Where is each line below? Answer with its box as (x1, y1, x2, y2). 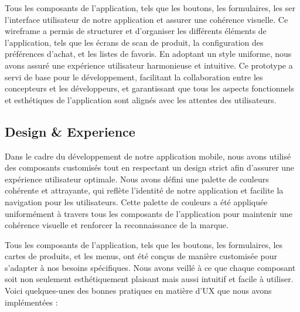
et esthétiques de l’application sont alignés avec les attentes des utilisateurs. (5, 93, 277, 106)
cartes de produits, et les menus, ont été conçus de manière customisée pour (5, 250, 277, 262)
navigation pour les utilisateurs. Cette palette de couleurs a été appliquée (5, 195, 268, 208)
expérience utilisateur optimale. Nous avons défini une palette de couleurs (5, 172, 269, 185)
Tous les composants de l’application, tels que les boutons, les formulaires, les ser (5, 2, 295, 13)
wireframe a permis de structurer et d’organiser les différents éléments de (5, 25, 267, 37)
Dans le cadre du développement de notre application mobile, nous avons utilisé (5, 150, 291, 162)
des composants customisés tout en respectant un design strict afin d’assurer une (5, 161, 295, 174)
